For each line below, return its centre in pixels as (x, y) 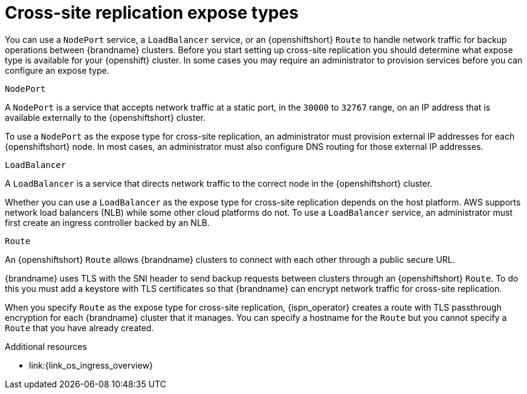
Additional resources (46, 346)
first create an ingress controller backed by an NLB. (107, 222)
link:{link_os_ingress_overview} (91, 365)
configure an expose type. (57, 70)
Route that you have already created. (79, 328)
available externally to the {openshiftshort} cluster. (105, 117)
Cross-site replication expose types (152, 13)
